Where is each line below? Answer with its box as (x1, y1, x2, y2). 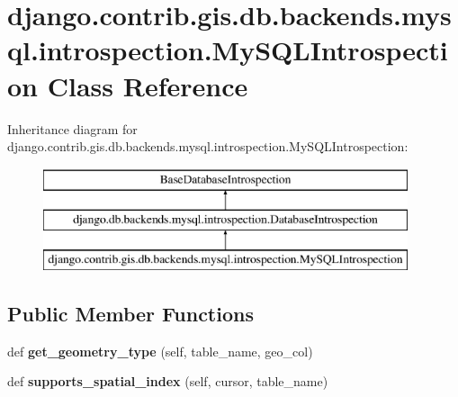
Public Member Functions (7, 300, 254, 328)
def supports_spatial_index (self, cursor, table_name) (7, 372, 328, 391)
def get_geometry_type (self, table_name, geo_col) (7, 341, 313, 360)
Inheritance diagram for (7, 119, 138, 138)
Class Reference (47, 67, 248, 104)
